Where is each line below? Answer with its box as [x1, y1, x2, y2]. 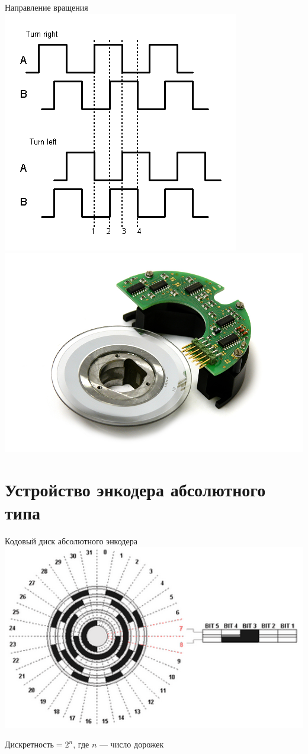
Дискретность [5, 741, 54, 750]
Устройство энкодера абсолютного [5, 477, 266, 502]
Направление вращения [5, 1, 88, 13]
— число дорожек [99, 738, 164, 750]
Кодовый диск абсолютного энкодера [5, 535, 137, 547]
